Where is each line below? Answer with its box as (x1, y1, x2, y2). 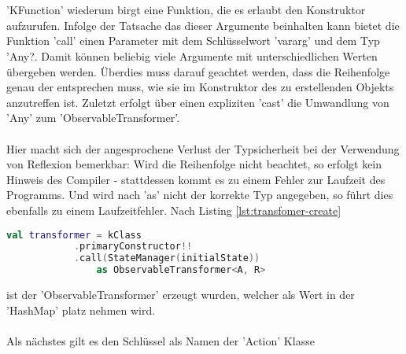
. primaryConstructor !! (73, 241, 193, 253)
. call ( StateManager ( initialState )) (73, 253, 260, 264)
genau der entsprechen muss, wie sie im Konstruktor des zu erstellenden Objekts (6, 79, 394, 95)
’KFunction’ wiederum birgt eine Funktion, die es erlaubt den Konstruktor (6, 2, 366, 18)
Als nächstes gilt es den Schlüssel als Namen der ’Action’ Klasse (6, 332, 315, 348)
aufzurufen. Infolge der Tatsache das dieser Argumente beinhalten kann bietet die (6, 17, 400, 33)
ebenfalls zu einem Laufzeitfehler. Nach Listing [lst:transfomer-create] (6, 201, 341, 218)
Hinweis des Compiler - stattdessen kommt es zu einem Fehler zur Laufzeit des (6, 171, 386, 187)
